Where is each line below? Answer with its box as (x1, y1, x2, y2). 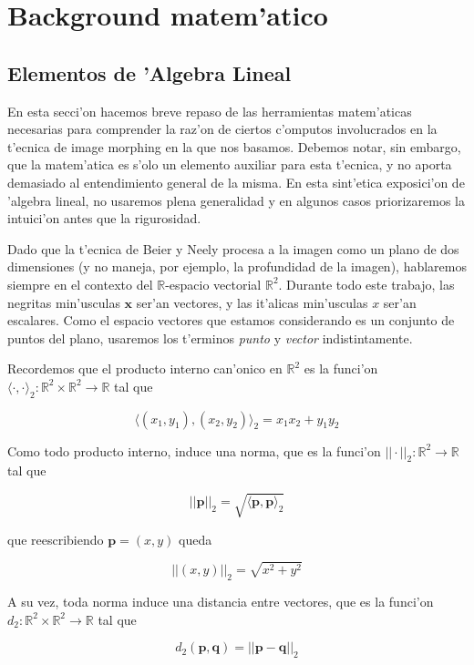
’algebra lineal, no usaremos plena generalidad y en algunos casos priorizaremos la (7, 190, 465, 210)
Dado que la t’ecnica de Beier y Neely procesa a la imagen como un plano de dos (7, 239, 459, 258)
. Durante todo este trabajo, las (278, 274, 455, 293)
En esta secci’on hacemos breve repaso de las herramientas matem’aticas (7, 101, 412, 120)
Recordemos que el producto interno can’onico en (7, 359, 283, 378)
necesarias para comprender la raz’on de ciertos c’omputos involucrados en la (7, 119, 438, 138)
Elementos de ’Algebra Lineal (7, 58, 292, 87)
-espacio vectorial (165, 274, 262, 293)
